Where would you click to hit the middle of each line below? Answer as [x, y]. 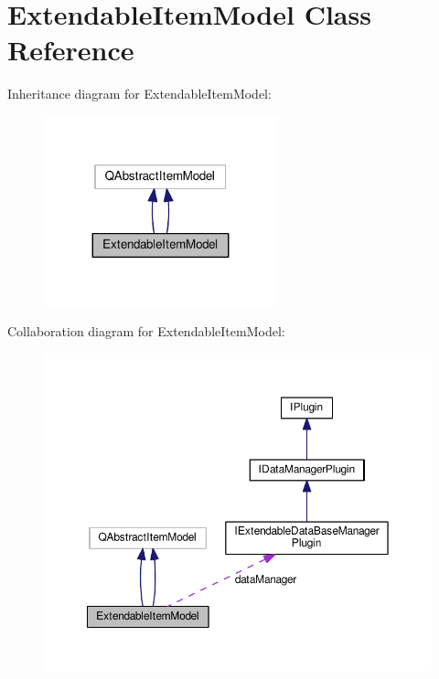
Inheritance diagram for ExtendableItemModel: [139, 94]
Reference [71, 50]
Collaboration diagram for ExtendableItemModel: [146, 331]
